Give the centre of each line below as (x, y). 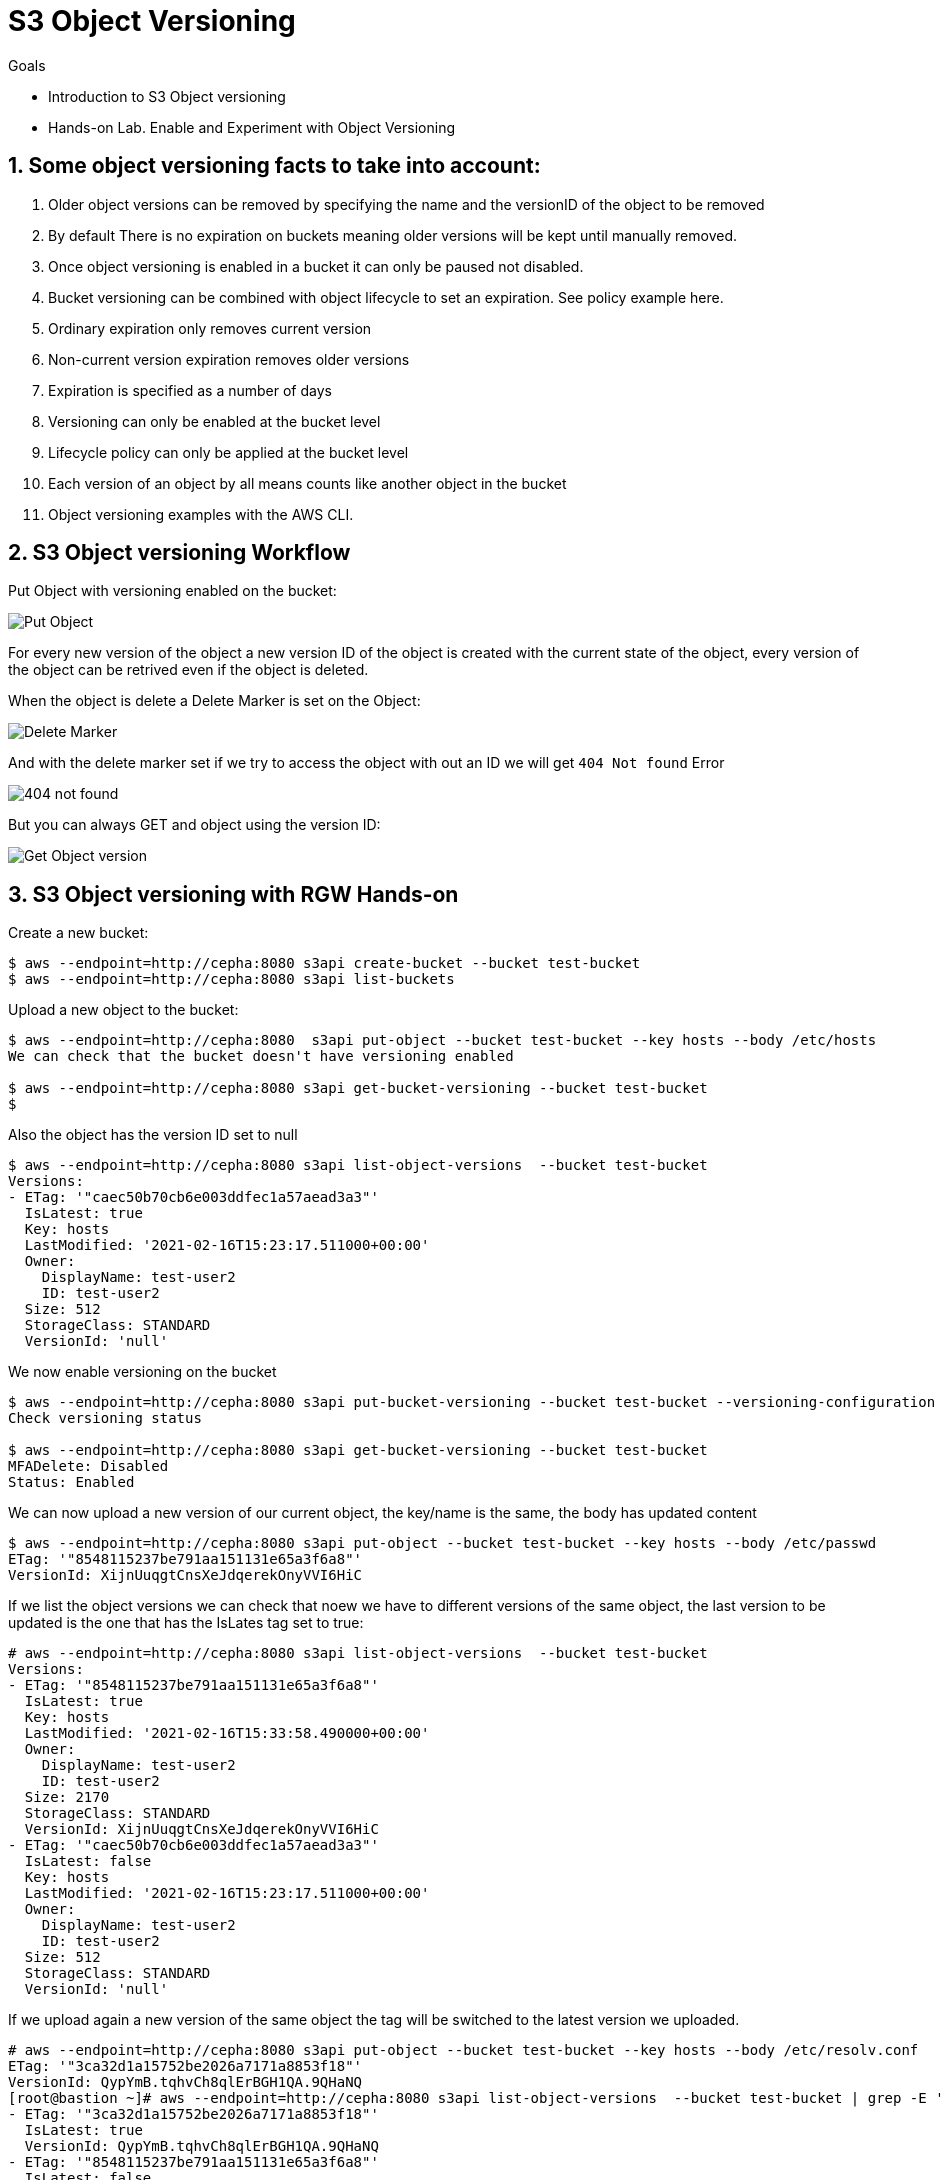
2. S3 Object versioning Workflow (179, 553)
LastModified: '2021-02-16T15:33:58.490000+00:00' (227, 1733)
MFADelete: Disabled (88, 1466)
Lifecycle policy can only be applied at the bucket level (228, 452)
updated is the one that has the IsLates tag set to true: (186, 1623)
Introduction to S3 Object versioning (167, 96)
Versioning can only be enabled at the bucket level (214, 421)
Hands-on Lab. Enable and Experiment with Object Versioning (251, 127)
